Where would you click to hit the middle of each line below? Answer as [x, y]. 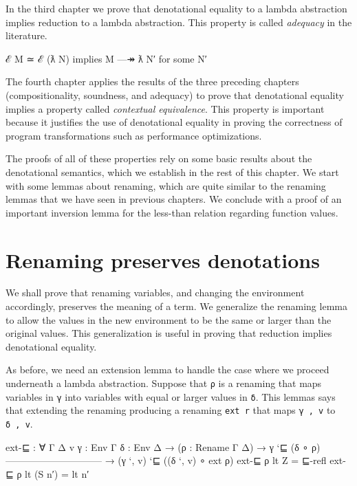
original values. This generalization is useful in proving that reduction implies [169, 333]
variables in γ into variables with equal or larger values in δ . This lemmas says [171, 396]
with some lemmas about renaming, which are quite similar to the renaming [166, 185]
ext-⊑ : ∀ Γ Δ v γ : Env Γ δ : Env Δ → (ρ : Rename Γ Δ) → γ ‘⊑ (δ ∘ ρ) [163, 446]
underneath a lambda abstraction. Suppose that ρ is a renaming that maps [164, 383]
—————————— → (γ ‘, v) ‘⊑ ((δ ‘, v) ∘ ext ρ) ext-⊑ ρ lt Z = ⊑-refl [166, 460]
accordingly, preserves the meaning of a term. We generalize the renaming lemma [176, 306]
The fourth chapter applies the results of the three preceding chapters [152, 81]
